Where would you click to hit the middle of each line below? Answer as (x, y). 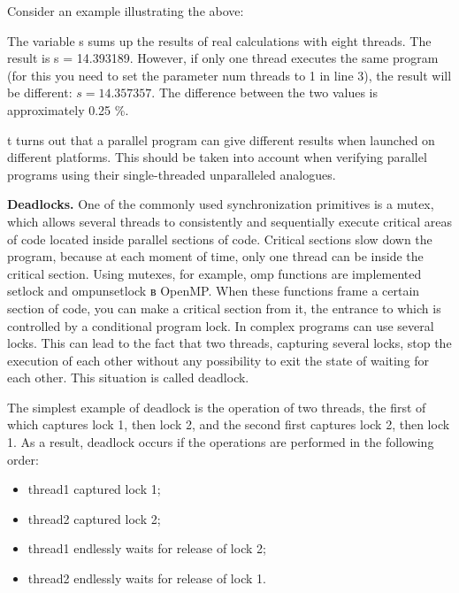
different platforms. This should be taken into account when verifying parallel (217, 157)
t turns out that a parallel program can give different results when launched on (221, 139)
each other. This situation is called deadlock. (128, 377)
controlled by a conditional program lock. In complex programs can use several (221, 325)
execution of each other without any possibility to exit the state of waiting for (218, 360)
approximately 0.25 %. (68, 109)
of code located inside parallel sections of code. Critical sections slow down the (220, 239)
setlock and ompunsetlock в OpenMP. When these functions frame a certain (214, 291)
